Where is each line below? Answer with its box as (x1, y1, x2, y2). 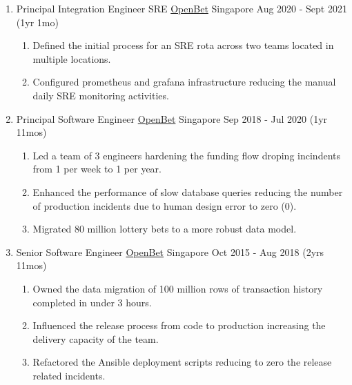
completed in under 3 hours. (32, 295, 152, 309)
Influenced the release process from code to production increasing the (32, 318, 326, 333)
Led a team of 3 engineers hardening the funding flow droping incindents (32, 148, 340, 162)
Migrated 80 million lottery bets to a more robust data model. (32, 221, 297, 236)
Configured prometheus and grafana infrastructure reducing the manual (32, 75, 336, 89)
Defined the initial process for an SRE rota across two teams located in (32, 38, 334, 52)
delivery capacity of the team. (32, 331, 159, 346)
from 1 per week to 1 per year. (32, 161, 162, 176)
